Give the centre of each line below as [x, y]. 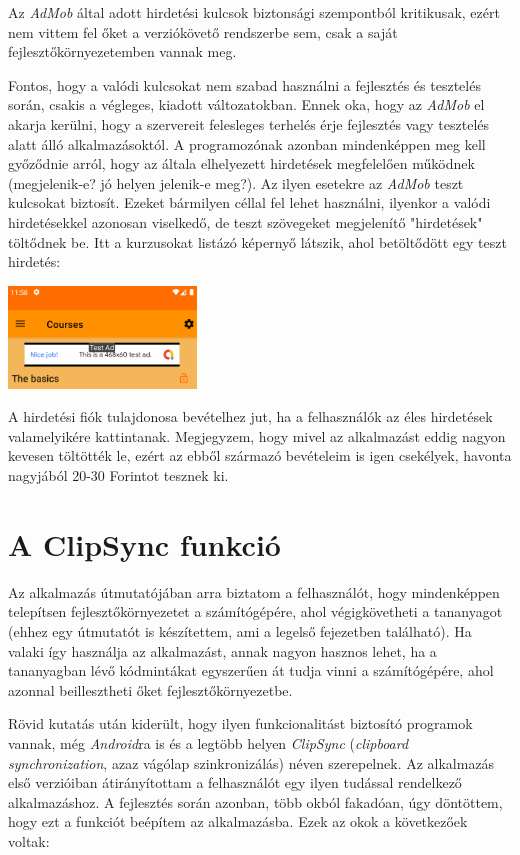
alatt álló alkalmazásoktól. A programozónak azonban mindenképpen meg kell [247, 143]
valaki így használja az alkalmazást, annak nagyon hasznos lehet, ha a [222, 650]
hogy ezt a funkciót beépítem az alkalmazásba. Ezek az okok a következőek [238, 821]
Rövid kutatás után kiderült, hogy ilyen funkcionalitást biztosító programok [240, 723]
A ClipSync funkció [144, 543]
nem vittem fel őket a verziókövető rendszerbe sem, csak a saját [203, 31]
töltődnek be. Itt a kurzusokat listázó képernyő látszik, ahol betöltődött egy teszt [257, 241]
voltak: [29, 840]
